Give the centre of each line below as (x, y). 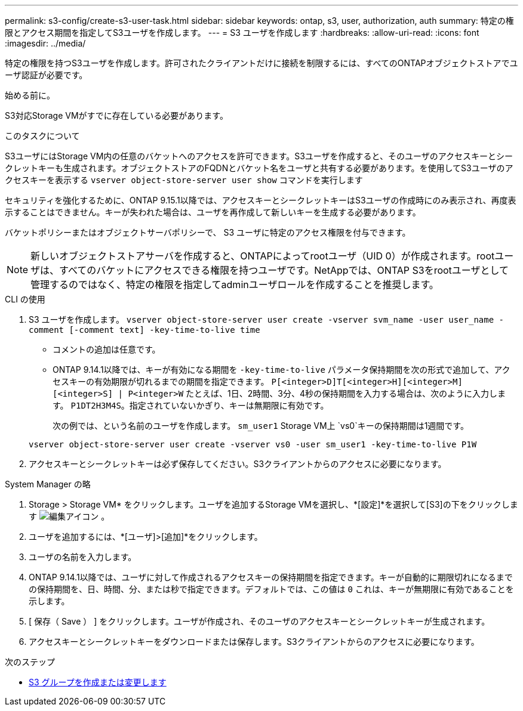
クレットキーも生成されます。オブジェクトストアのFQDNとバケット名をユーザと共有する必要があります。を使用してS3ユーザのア (259, 168)
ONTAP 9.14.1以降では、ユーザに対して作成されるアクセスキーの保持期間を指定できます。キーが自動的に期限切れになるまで (271, 577)
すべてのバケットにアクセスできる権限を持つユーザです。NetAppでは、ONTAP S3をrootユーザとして (284, 270)
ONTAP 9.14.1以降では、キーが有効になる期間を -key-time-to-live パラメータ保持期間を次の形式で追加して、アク (282, 370)
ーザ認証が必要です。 (46, 75)
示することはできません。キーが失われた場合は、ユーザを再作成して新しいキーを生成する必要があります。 (213, 212)
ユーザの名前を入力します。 (83, 557)
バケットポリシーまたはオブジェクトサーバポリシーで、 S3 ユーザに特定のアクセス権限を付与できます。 (208, 232)
